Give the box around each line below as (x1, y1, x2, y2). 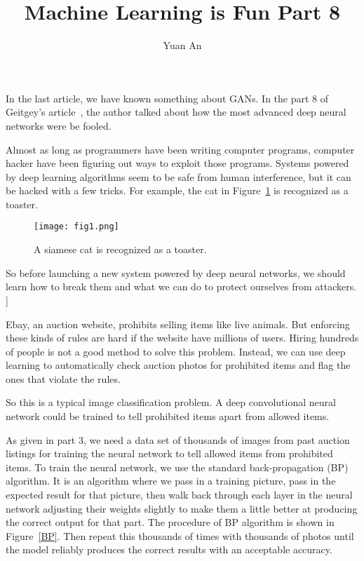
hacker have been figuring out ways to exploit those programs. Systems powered (6, 156, 349, 170)
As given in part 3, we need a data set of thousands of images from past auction (6, 432, 350, 447)
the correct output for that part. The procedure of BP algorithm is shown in (6, 515, 335, 529)
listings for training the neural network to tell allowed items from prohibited (6, 446, 333, 461)
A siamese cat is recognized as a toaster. (34, 242, 207, 257)
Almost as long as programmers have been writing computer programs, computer (6, 142, 355, 156)
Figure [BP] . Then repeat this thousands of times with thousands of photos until (6, 528, 354, 543)
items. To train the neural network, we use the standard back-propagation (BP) (6, 459, 349, 474)
